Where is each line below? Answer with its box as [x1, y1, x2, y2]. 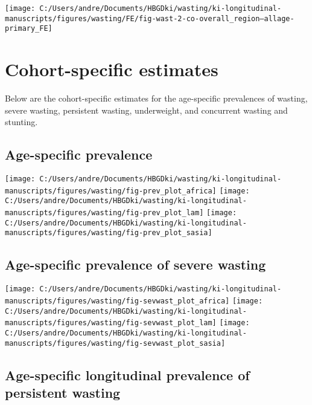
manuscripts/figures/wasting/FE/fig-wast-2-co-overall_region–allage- [5, 14, 294, 23]
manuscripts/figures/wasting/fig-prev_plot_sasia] [5, 228, 212, 238]
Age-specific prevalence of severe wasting [5, 255, 266, 274]
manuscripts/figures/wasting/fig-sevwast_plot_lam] [5, 319, 217, 328]
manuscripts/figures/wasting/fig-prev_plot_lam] [5, 209, 204, 218]
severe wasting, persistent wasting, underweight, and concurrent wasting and [5, 103, 288, 116]
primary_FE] [5, 24, 53, 33]
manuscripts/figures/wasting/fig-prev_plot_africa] [5, 186, 217, 195]
